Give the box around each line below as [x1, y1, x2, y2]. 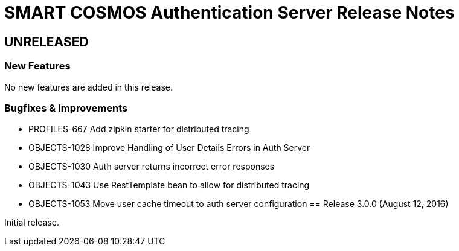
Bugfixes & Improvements [4, 101, 128, 114]
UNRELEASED [4, 34, 89, 49]
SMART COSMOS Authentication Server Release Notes [4, 2, 455, 23]
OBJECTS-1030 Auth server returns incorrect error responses [28, 161, 275, 172]
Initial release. [4, 217, 59, 228]
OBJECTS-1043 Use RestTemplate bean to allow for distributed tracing [28, 180, 310, 191]
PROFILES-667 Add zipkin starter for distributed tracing [28, 124, 249, 135]
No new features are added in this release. [4, 81, 173, 92]
